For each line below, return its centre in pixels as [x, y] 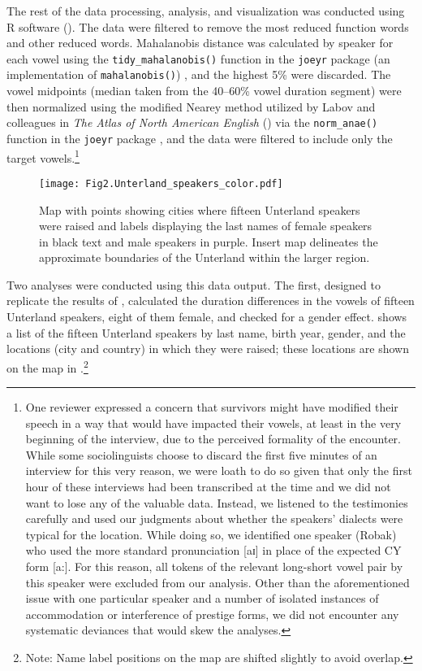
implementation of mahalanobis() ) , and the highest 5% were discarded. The [199, 74]
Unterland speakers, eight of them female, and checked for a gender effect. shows [207, 317]
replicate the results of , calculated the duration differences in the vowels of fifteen [211, 301]
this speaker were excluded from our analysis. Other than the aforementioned [217, 582]
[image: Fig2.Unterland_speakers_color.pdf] [161, 183]
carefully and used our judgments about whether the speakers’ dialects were [214, 518]
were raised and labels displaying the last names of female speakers [206, 226]
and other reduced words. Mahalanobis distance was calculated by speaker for [200, 43]
